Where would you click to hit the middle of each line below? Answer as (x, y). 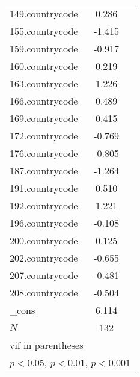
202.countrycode (44, 258)
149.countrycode (44, 14)
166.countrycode (44, 101)
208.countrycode (44, 293)
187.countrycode (44, 170)
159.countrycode (44, 48)
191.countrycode (44, 188)
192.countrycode (44, 205)
